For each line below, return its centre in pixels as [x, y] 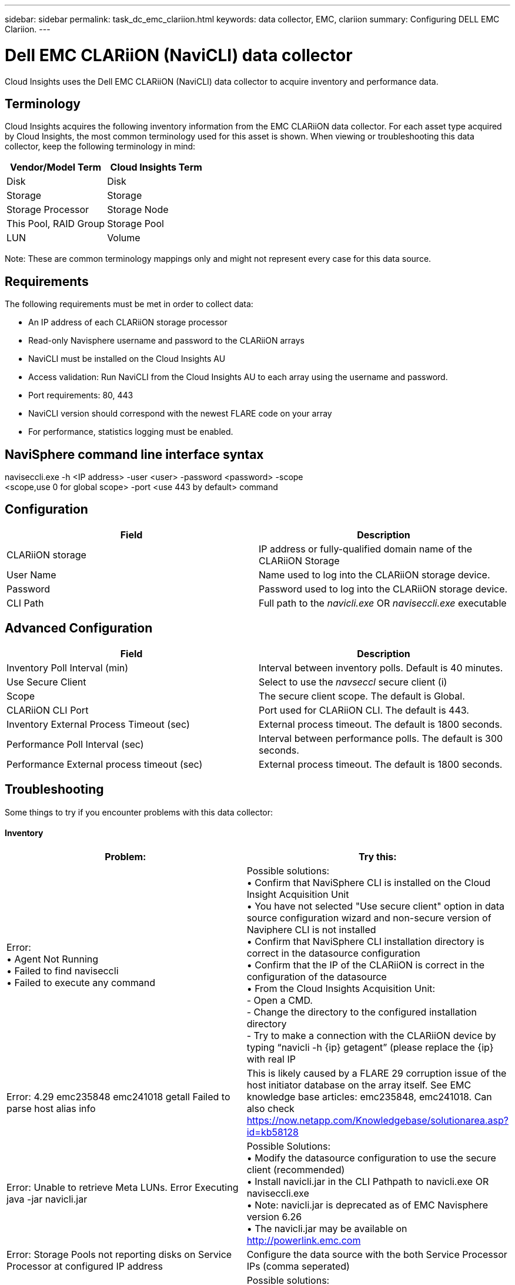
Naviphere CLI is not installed [311, 929]
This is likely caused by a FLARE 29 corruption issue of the [377, 1073]
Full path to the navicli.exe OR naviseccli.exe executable [383, 603]
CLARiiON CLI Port [48, 710]
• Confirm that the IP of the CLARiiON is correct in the [366, 965]
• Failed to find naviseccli [63, 971]
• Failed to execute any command [81, 982]
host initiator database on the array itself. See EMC [359, 1085]
